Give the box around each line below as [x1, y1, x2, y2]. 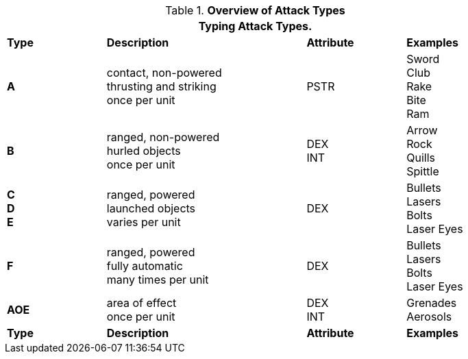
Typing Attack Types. [198, 19, 312, 33]
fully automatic [106, 259, 183, 273]
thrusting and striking [106, 79, 217, 93]
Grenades [406, 296, 457, 310]
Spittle [406, 164, 439, 178]
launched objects [106, 201, 196, 215]
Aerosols [406, 310, 452, 323]
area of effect [106, 296, 177, 310]
